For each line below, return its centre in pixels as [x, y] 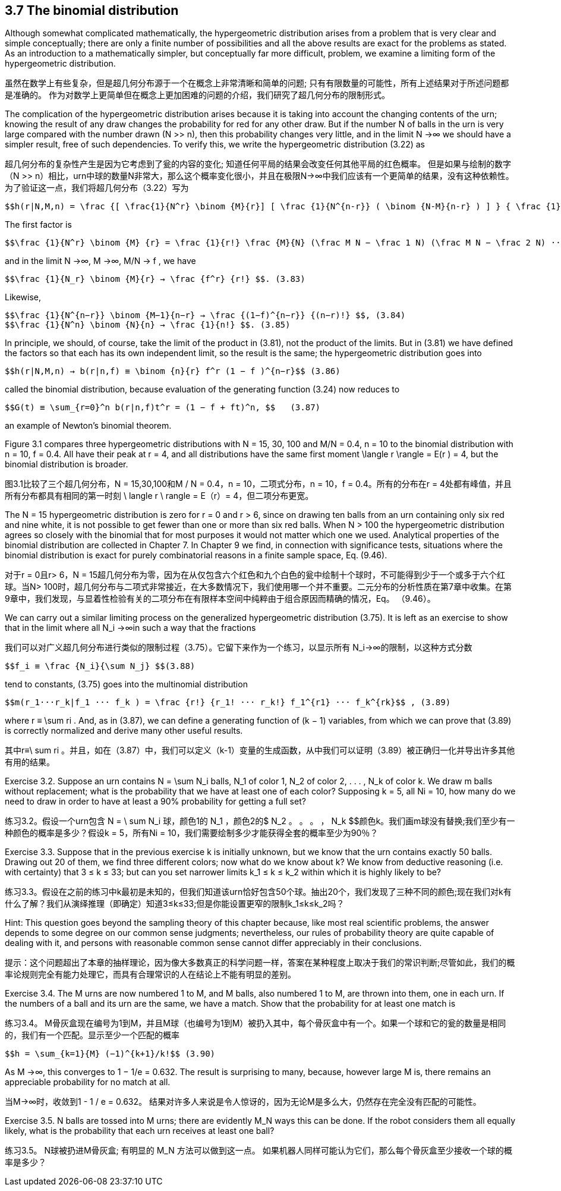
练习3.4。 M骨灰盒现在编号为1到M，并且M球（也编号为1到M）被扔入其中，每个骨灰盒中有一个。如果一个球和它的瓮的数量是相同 [256, 1023]
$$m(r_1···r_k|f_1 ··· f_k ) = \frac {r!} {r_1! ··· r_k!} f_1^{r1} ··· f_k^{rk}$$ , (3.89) [228, 703]
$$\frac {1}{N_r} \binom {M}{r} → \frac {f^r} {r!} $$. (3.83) [155, 279]
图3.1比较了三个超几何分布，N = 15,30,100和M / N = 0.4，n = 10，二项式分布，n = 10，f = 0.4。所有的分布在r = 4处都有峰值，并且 [259, 484]
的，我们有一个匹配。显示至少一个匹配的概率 [92, 1035]
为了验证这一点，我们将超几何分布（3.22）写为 [97, 188]
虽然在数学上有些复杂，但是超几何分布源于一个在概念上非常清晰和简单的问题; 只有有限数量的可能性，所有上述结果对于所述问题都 [257, 83]
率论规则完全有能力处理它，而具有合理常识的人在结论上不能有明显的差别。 [150, 975]
